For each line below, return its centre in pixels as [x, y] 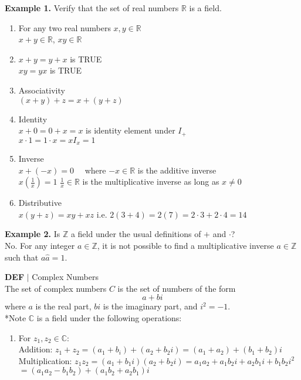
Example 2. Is [33, 234]
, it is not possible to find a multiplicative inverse [185, 246]
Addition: [35, 349]
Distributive [40, 203]
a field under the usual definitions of [136, 234]
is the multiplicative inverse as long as [151, 181]
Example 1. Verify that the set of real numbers [92, 8]
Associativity [42, 90]
